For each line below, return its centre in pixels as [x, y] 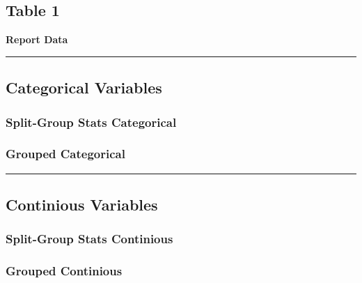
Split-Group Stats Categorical [91, 122]
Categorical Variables [84, 87]
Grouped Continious [64, 271]
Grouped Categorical [65, 154]
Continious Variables [82, 205]
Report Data [37, 39]
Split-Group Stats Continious [89, 239]
